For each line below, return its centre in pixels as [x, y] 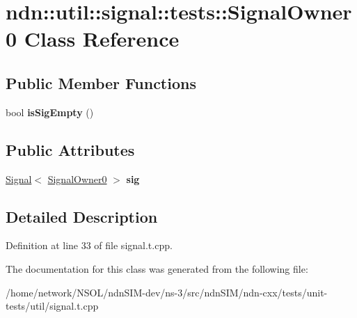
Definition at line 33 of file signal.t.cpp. [89, 245]
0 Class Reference [93, 39]
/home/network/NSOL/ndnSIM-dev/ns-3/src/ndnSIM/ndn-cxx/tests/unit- [167, 292]
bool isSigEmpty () [50, 112]
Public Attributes [70, 149]
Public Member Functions [101, 82]
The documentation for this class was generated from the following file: [157, 268]
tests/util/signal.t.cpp [52, 306]
